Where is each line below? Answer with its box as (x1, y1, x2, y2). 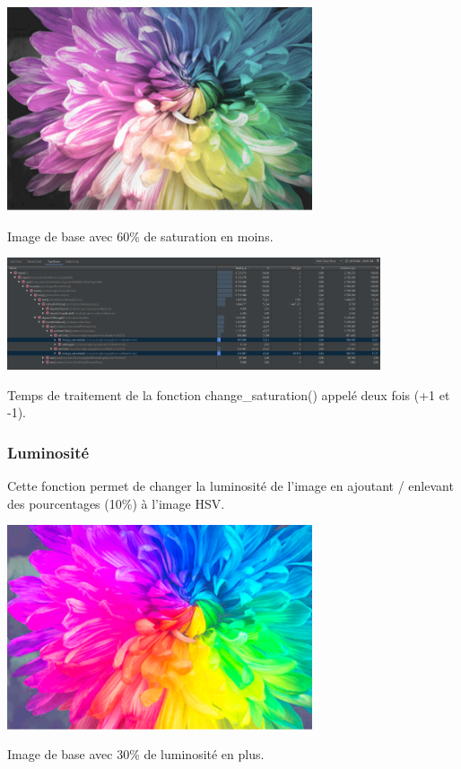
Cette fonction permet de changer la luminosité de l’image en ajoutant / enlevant (7, 476, 454, 494)
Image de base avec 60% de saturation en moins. (7, 226, 274, 245)
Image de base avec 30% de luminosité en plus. (7, 745, 265, 764)
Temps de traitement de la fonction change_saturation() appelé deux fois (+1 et (7, 385, 450, 404)
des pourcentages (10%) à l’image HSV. (7, 494, 225, 512)
